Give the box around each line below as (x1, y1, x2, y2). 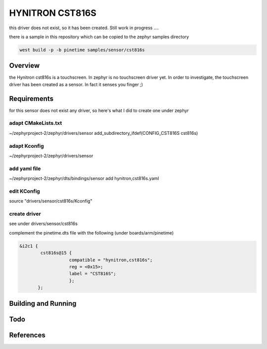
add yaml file (9, 165, 41, 172)
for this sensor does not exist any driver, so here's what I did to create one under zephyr (9, 107, 189, 114)
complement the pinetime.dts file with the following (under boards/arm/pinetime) (9, 230, 174, 235)
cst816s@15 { (40, 250, 72, 256)
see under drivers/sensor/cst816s (9, 221, 78, 227)
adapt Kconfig (9, 142, 44, 149)
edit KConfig (9, 187, 41, 194)
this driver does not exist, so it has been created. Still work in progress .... (9, 25, 159, 31)
